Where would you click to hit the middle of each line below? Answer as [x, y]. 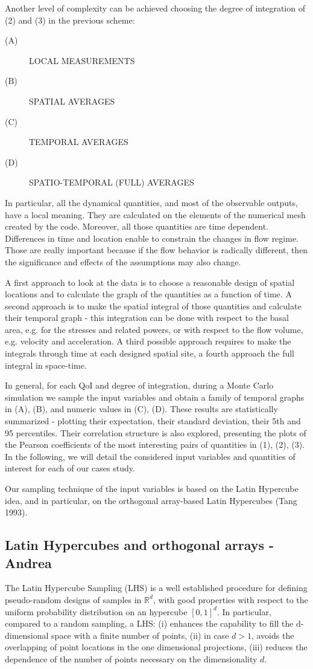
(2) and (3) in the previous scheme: [70, 20]
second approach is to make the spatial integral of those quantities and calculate [153, 305]
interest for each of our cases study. [70, 468]
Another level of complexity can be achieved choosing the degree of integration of [155, 8]
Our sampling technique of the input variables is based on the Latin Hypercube [152, 488]
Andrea [28, 562]
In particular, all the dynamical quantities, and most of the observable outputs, [151, 202]
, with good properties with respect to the [230, 599]
